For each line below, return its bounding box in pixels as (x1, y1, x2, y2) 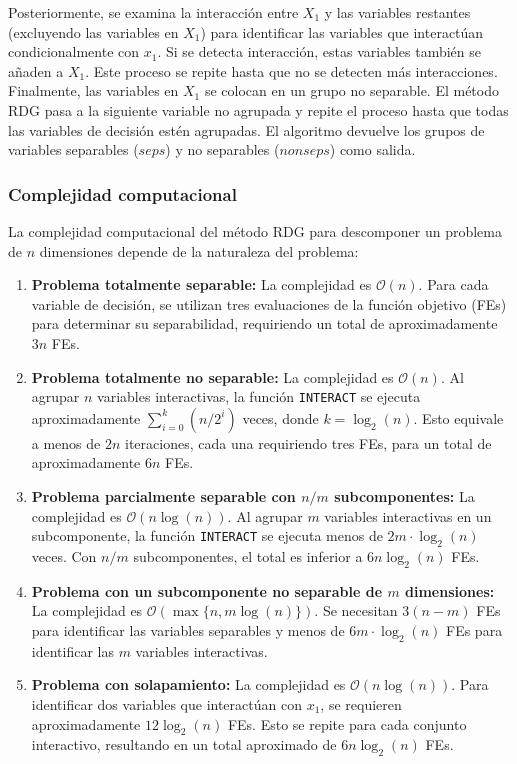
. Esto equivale (413, 407, 504, 428)
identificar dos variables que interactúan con (31, 693, 302, 714)
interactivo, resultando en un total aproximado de (31, 734, 337, 755)
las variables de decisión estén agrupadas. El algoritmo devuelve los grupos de (8, 119, 485, 140)
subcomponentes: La (334, 485, 475, 506)
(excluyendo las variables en (8, 21, 179, 42)
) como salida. (329, 139, 416, 160)
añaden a (8, 60, 64, 81)
